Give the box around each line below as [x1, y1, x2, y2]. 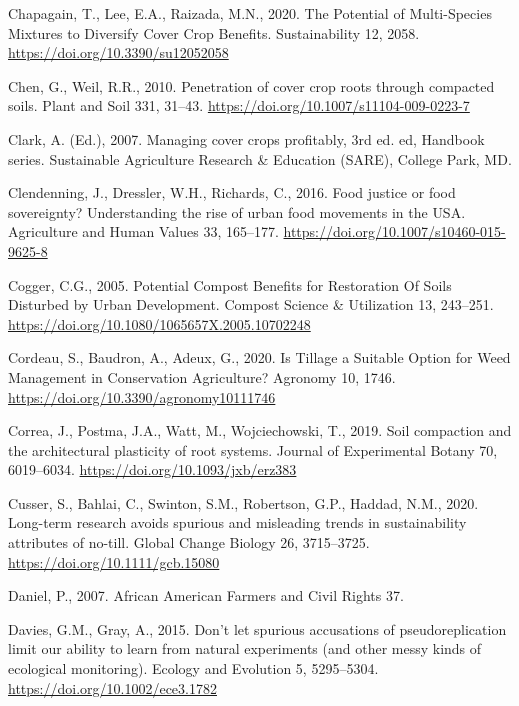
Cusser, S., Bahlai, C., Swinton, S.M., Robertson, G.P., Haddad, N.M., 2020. [8, 492, 479, 513]
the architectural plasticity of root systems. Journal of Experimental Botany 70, [8, 439, 498, 460]
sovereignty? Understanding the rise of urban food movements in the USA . [8, 201, 466, 222]
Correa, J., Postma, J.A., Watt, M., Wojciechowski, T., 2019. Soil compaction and [8, 420, 512, 441]
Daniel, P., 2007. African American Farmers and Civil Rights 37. [8, 585, 404, 606]
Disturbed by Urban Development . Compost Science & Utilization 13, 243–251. [8, 294, 494, 315]
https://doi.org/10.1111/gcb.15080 [8, 551, 220, 572]
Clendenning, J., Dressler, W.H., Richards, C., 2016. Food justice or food [8, 182, 456, 203]
